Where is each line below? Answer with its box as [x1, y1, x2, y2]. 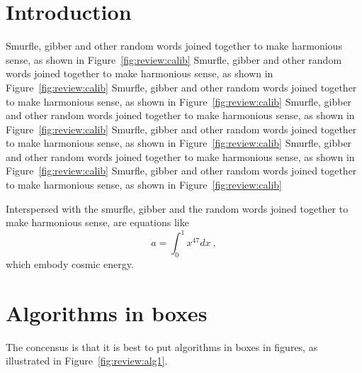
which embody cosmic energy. [6, 257, 134, 272]
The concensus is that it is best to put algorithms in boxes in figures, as [6, 339, 318, 354]
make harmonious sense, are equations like [6, 215, 189, 230]
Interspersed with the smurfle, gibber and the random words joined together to [6, 201, 349, 216]
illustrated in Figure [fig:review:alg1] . [6, 353, 168, 368]
